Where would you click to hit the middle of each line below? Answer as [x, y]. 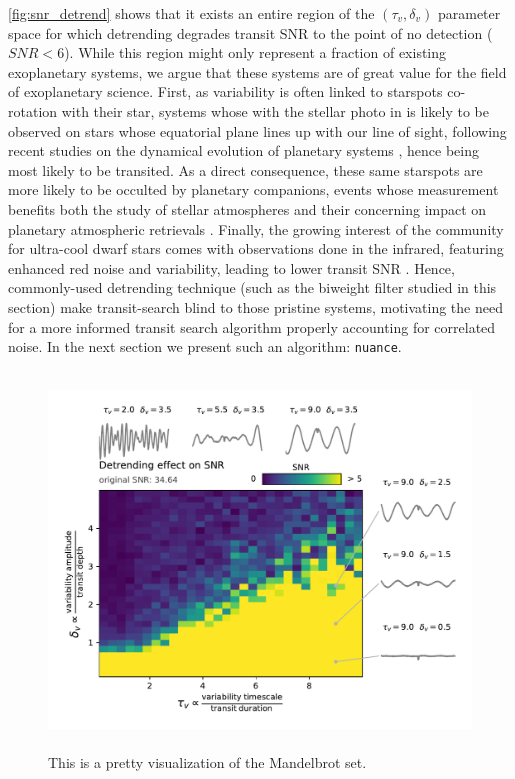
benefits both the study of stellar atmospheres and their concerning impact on [247, 208]
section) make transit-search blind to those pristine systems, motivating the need [255, 306]
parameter [469, 13]
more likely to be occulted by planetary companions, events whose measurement [253, 189]
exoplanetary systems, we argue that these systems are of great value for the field [257, 71]
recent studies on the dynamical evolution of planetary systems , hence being [244, 150]
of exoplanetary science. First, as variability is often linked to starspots [225, 91]
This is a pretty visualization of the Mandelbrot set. [207, 762]
